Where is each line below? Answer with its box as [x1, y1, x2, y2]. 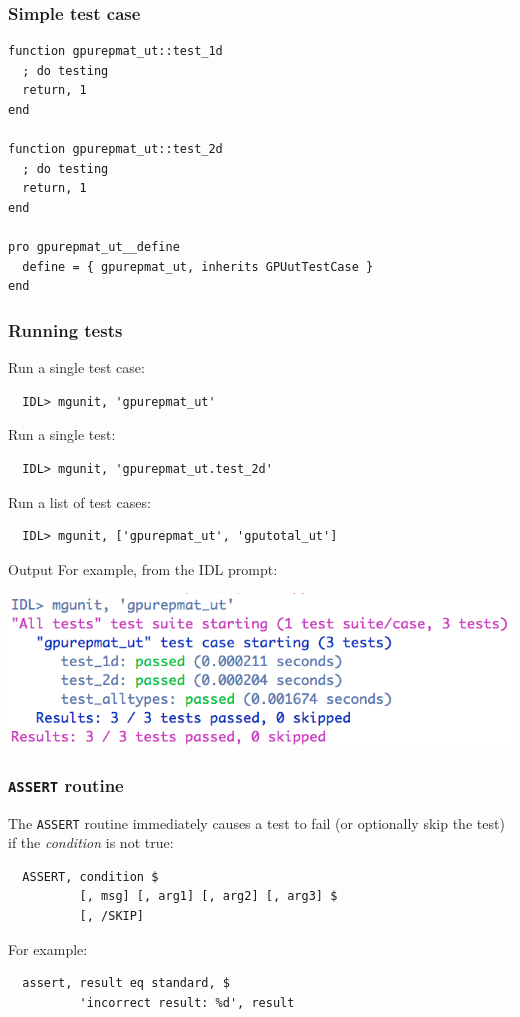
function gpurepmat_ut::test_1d [8, 44, 223, 59]
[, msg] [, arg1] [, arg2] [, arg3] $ [79, 889, 338, 904]
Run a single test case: [8, 357, 145, 378]
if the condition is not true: [8, 832, 174, 853]
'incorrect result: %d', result [79, 995, 295, 1010]
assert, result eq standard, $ [22, 976, 230, 991]
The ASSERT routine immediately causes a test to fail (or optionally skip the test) [8, 812, 505, 833]
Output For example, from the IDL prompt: [8, 558, 278, 579]
